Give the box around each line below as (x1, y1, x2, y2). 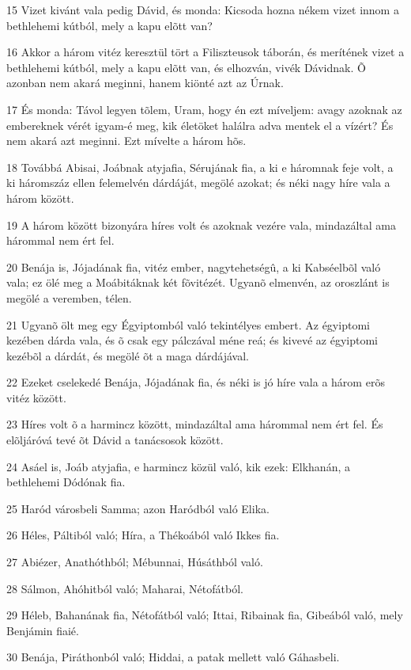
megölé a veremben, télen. (6, 289, 132, 306)
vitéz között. (6, 389, 66, 405)
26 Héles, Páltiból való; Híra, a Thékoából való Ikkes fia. (6, 527, 280, 543)
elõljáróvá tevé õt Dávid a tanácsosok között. (6, 432, 224, 448)
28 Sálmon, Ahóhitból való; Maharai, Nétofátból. (6, 580, 243, 596)
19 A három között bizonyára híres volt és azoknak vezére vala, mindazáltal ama (6, 216, 396, 233)
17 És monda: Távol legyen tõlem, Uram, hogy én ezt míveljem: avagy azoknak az (6, 101, 402, 117)
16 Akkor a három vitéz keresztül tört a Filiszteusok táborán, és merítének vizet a (6, 44, 405, 60)
